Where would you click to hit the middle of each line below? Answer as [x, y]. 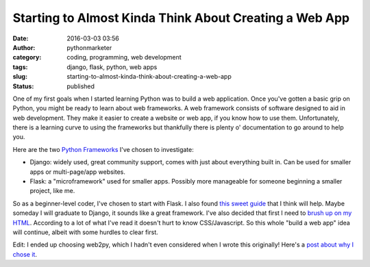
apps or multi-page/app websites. [78, 172]
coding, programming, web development [124, 58]
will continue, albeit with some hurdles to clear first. [85, 232]
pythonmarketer [89, 47]
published [81, 86]
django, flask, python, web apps [112, 67]
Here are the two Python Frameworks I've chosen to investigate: [103, 149]
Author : [24, 47]
